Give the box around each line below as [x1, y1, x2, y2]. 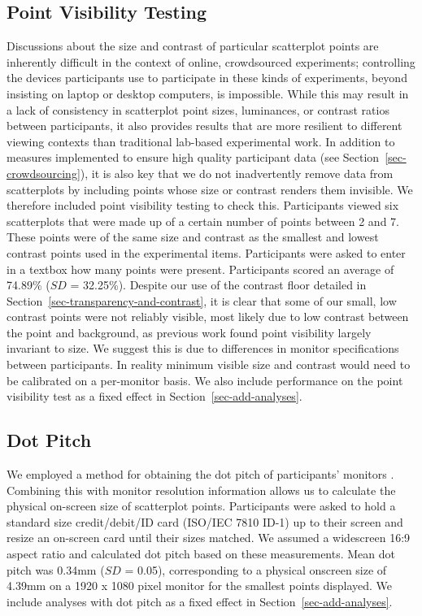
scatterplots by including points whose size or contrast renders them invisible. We [7, 180, 413, 197]
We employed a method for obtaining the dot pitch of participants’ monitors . [7, 466, 394, 483]
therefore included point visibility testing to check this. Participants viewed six [7, 197, 399, 214]
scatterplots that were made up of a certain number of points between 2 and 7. [7, 212, 399, 229]
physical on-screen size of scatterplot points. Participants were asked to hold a [7, 497, 396, 514]
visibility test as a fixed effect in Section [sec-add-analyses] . [7, 388, 302, 405]
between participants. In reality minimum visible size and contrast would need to [7, 356, 411, 373]
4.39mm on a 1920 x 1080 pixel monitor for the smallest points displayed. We [7, 577, 393, 594]
